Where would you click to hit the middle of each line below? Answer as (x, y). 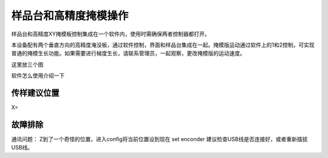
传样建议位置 (35, 93)
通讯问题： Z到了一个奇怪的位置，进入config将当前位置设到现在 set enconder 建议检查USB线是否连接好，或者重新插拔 (159, 139)
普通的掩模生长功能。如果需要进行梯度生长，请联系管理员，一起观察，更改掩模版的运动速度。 (128, 53)
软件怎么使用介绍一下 (38, 76)
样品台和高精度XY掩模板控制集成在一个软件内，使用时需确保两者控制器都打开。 (111, 34)
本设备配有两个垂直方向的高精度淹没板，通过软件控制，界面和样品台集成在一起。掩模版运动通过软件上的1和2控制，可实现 (163, 45)
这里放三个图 (27, 64)
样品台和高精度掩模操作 (70, 16)
